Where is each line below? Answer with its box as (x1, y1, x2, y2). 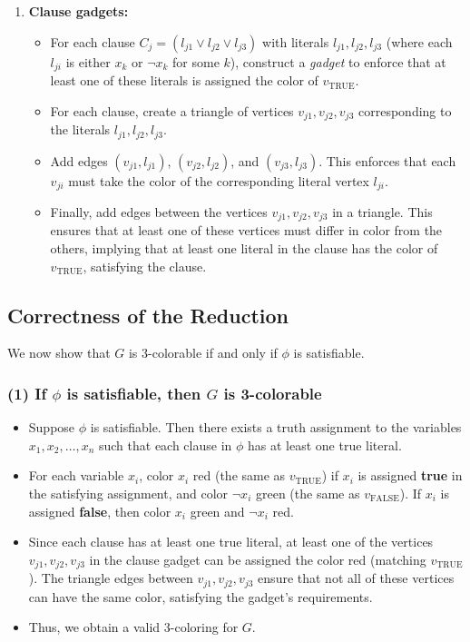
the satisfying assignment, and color (28, 484, 229, 503)
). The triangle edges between (28, 568, 193, 588)
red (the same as (192, 466, 286, 485)
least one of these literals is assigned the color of (50, 71, 318, 90)
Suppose (28, 418, 75, 437)
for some (172, 52, 220, 71)
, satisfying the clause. (83, 256, 207, 275)
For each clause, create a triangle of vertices (50, 101, 294, 120)
